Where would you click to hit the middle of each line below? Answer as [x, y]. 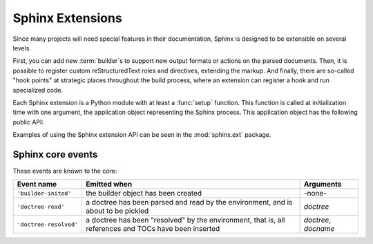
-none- [315, 194]
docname [319, 229]
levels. [22, 48]
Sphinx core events [55, 154]
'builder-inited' [44, 193]
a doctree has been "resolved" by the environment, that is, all [185, 220]
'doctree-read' [41, 206]
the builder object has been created [144, 194]
